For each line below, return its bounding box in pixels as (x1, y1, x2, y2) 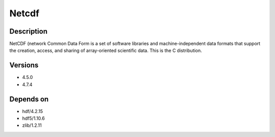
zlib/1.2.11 (22, 122, 42, 128)
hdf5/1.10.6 (22, 115, 45, 122)
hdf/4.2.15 (22, 108, 43, 114)
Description (9, 27, 48, 36)
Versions (9, 61, 39, 70)
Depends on (9, 95, 49, 103)
